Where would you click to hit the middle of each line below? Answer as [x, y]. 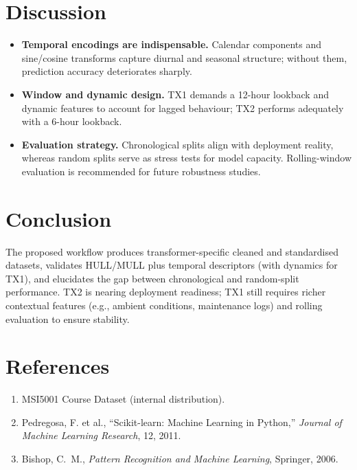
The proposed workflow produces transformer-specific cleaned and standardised [172, 251]
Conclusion [59, 218]
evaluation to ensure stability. [68, 318]
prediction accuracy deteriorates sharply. [107, 71]
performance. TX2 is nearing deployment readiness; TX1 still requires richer [166, 292]
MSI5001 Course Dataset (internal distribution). [123, 399]
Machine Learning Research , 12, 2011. [101, 435]
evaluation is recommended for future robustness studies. [141, 171]
